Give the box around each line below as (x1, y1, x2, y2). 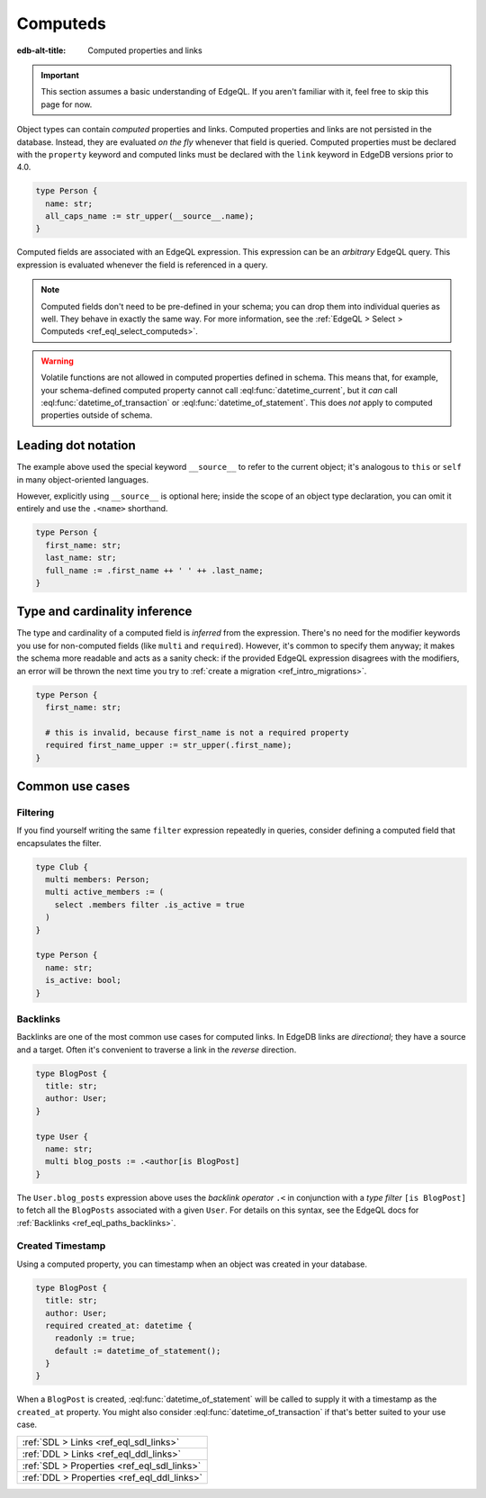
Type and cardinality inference (16, 604, 193, 619)
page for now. (40, 99, 93, 110)
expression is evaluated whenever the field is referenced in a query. (16, 259, 268, 270)
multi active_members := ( (45, 887, 165, 898)
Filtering (16, 806, 54, 818)
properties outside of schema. (40, 410, 153, 420)
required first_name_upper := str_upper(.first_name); (45, 740, 292, 751)
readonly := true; (54, 1333, 136, 1343)
